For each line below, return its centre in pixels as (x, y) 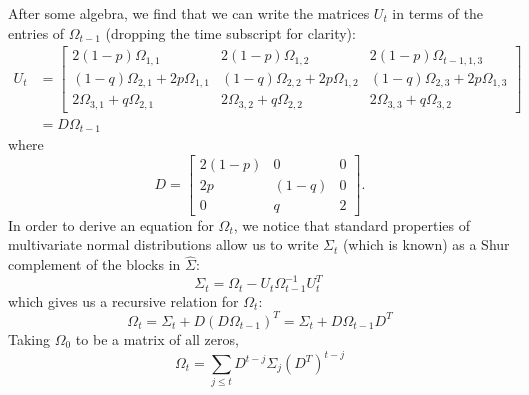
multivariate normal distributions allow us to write (163, 244)
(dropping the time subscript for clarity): (230, 32)
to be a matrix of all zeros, (157, 338)
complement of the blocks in (94, 264)
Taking (29, 338)
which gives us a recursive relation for (123, 300)
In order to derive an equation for (111, 224)
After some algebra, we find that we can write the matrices (189, 13)
